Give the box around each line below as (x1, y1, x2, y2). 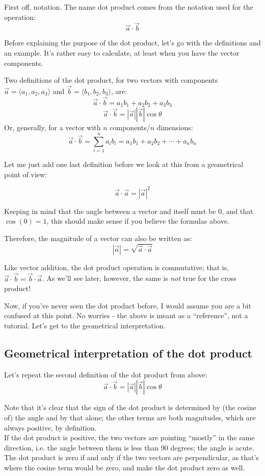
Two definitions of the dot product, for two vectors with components (4, 75, 218, 85)
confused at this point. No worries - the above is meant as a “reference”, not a (4, 310, 248, 321)
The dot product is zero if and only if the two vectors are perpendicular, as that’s (4, 452, 259, 463)
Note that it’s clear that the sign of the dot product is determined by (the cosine (4, 402, 256, 413)
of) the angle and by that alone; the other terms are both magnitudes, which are (4, 412, 256, 422)
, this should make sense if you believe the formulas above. (46, 216, 229, 226)
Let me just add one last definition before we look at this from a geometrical (4, 158, 244, 169)
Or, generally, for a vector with (4, 122, 101, 133)
